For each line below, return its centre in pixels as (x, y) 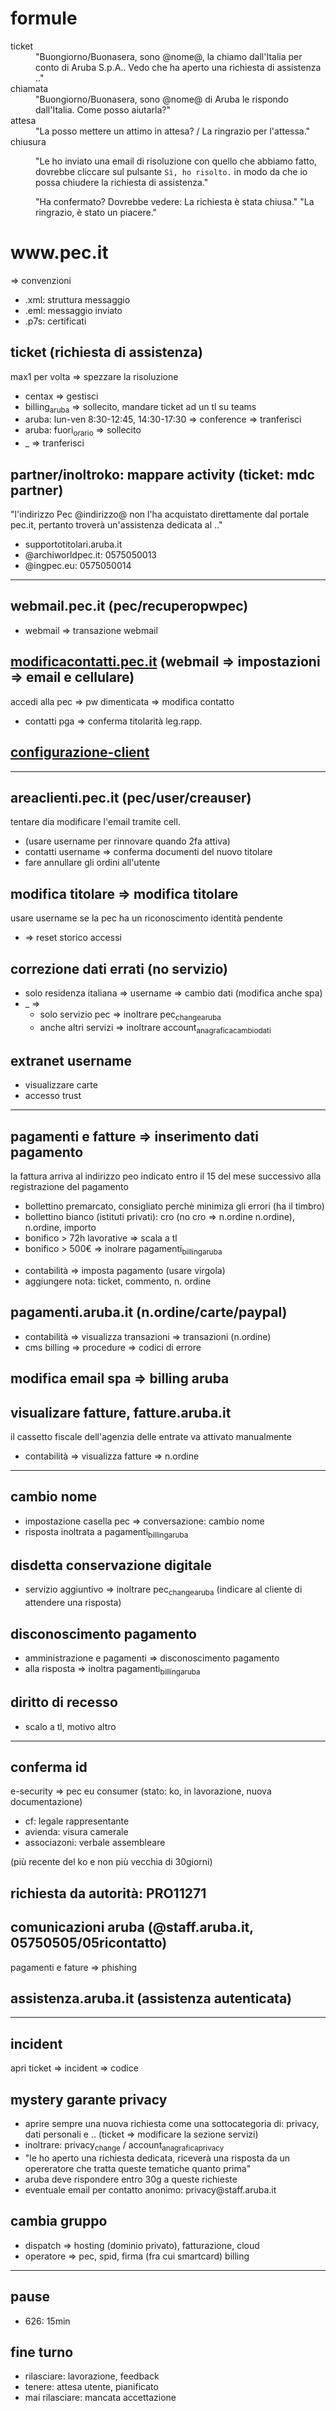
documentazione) (46, 1802)
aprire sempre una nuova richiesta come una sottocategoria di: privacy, (172, 2124)
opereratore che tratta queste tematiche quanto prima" (138, 2168)
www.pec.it (59, 253)
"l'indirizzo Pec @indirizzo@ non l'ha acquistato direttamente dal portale (160, 514)
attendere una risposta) (73, 1603)
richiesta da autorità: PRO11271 (108, 1893)
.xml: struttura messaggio (77, 299)
